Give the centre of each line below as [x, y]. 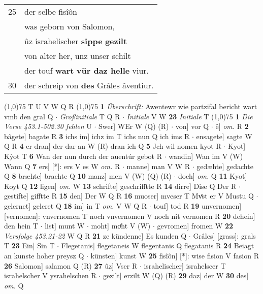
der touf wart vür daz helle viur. [87, 70]
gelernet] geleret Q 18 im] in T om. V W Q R [76, 205]
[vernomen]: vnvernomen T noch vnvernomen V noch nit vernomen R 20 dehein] [130, 216]
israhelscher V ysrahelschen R [50, 275]
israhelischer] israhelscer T [185, 265]
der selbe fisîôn [51, 11]
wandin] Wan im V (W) [206, 156]
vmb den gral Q [29, 116]
